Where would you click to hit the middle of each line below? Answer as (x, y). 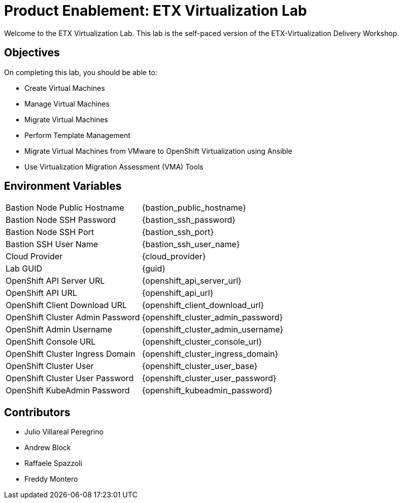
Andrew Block (48, 448)
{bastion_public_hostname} (194, 208)
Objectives (32, 53)
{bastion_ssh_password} (189, 220)
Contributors (37, 412)
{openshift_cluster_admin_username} (213, 330)
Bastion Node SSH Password (61, 220)
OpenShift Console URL (51, 342)
